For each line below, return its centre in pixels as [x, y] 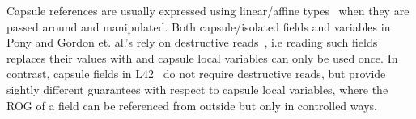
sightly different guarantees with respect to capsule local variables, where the [197, 89]
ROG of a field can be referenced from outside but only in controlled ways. [192, 105]
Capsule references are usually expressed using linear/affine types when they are [208, 10]
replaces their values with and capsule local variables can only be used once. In [202, 57]
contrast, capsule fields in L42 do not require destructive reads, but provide [196, 74]
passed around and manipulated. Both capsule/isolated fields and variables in [199, 26]
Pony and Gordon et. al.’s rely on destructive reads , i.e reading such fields [192, 42]
